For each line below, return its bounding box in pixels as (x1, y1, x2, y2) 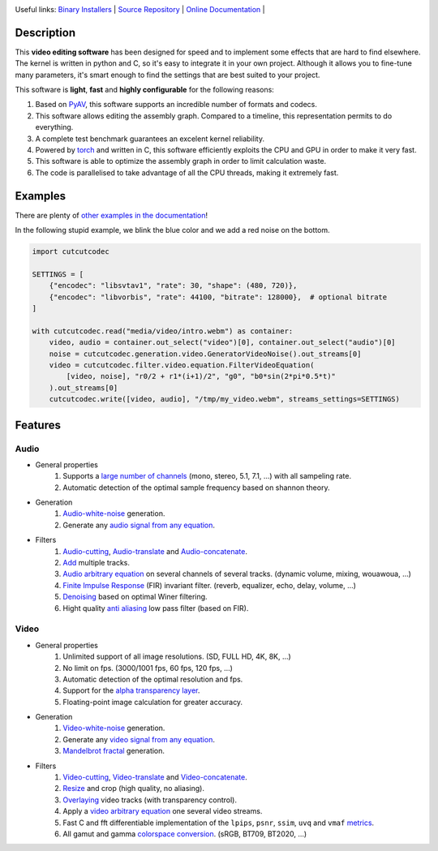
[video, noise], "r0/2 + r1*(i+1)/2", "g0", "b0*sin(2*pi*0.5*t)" (66, 372, 337, 381)
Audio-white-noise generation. (62, 509, 165, 518)
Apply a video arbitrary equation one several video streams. (62, 806, 263, 816)
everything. (35, 122, 74, 132)
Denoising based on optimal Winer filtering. (62, 592, 208, 602)
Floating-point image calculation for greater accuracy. (62, 697, 243, 707)
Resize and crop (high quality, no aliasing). (62, 784, 204, 793)
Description (15, 25, 76, 40)
